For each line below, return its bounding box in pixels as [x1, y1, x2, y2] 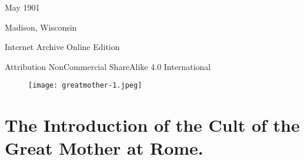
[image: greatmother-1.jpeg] [28, 81, 142, 90]
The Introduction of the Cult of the [5, 113, 300, 137]
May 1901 [5, 1, 40, 13]
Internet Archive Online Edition [5, 41, 120, 53]
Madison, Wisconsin [5, 21, 77, 33]
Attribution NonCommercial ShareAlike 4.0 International [5, 60, 211, 72]
